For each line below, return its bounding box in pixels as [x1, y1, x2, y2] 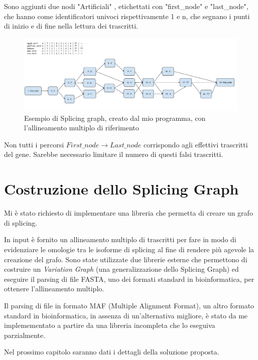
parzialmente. [4, 329, 46, 340]
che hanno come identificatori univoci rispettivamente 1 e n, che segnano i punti [4, 11, 250, 21]
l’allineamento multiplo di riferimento [24, 122, 139, 133]
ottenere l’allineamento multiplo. [4, 283, 104, 294]
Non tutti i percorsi [4, 139, 64, 149]
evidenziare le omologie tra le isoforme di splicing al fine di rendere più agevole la [4, 244, 254, 254]
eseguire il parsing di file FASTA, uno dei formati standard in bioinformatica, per [4, 273, 254, 284]
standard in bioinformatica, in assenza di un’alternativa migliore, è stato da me [4, 310, 248, 320]
